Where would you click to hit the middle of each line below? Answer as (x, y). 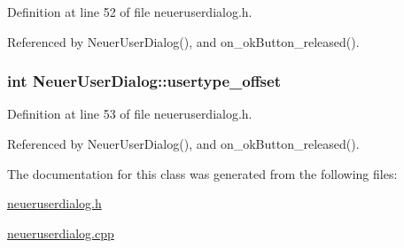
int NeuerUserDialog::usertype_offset (144, 81)
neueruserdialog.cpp (61, 232)
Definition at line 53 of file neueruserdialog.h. (130, 114)
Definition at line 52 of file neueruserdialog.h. (130, 12)
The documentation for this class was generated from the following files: (202, 173)
